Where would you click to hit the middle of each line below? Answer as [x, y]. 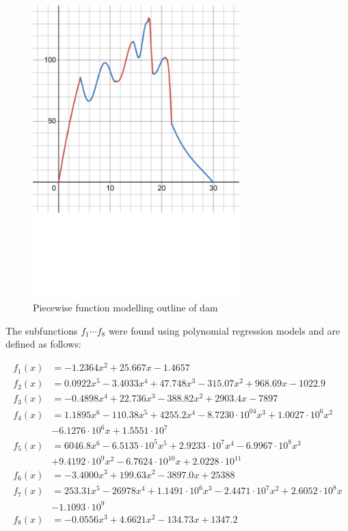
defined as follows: [43, 344]
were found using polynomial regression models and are [224, 330]
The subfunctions [42, 330]
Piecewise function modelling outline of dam [125, 308]
